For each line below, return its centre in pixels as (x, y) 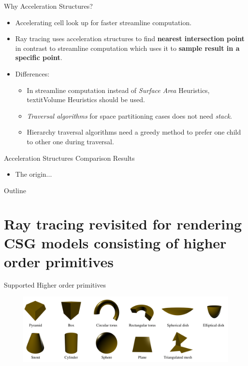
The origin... (34, 174)
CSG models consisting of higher (115, 242)
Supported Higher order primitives (55, 284)
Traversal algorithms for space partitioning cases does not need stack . (129, 115)
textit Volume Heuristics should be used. (86, 99)
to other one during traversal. (70, 141)
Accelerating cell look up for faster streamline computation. (103, 22)
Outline (15, 190)
